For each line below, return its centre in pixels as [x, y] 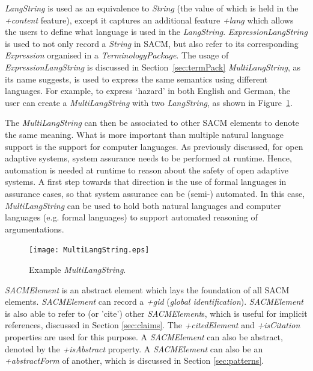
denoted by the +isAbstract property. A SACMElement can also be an [134, 348]
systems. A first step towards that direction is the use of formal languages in [146, 182]
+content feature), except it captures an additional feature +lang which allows [149, 20]
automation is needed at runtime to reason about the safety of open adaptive [147, 170]
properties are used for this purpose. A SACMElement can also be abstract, [144, 336]
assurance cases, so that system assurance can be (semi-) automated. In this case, [155, 193]
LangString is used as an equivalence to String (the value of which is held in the [152, 8]
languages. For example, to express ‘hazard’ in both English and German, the [148, 91]
